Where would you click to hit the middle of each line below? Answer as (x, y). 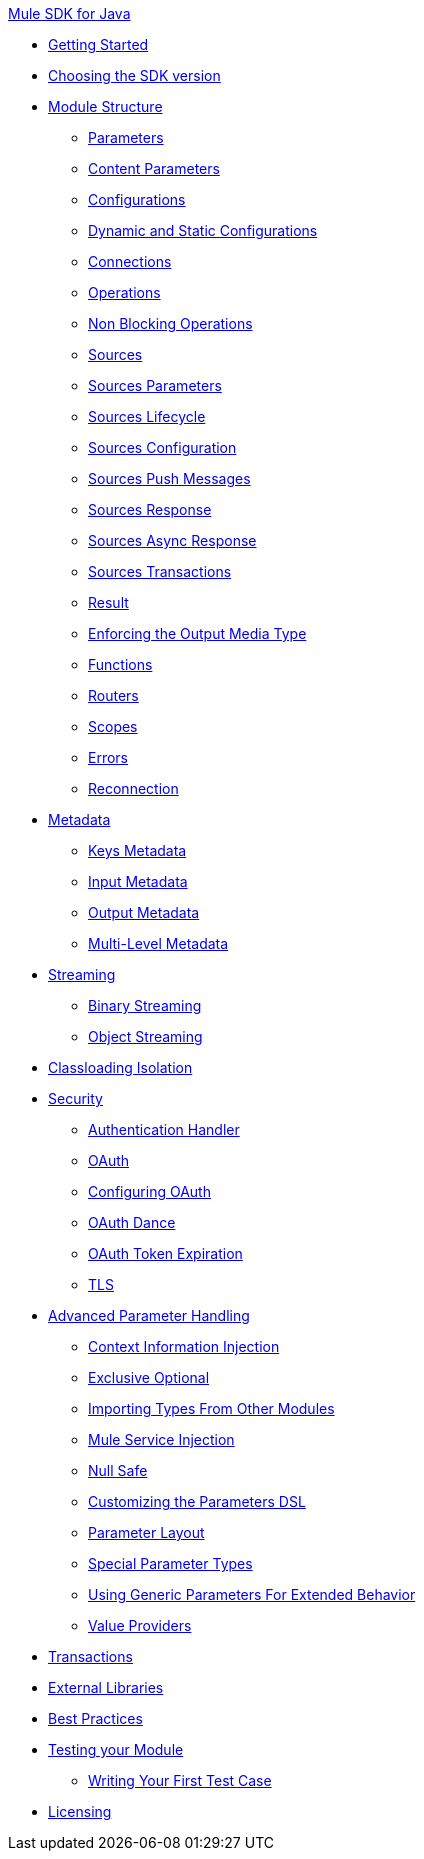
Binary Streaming (145, 1005)
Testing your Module (116, 1749)
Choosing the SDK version (134, 75)
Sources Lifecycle (147, 416)
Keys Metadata (137, 850)
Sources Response (150, 509)
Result (108, 602)
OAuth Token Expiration (165, 1253)
